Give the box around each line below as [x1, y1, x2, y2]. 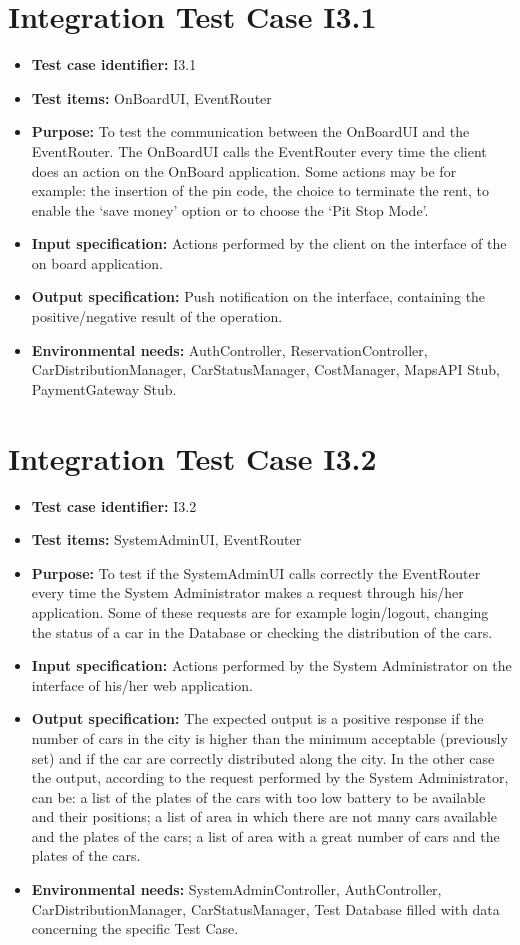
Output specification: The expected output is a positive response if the [31, 708, 484, 729]
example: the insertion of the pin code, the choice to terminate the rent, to [31, 180, 489, 201]
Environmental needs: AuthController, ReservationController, [31, 339, 428, 360]
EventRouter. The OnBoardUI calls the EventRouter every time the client [31, 140, 487, 161]
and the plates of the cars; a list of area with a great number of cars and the [31, 825, 500, 846]
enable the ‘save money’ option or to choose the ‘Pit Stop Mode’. [31, 199, 429, 220]
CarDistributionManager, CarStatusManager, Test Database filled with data [31, 898, 500, 919]
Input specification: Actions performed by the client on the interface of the [31, 233, 507, 254]
